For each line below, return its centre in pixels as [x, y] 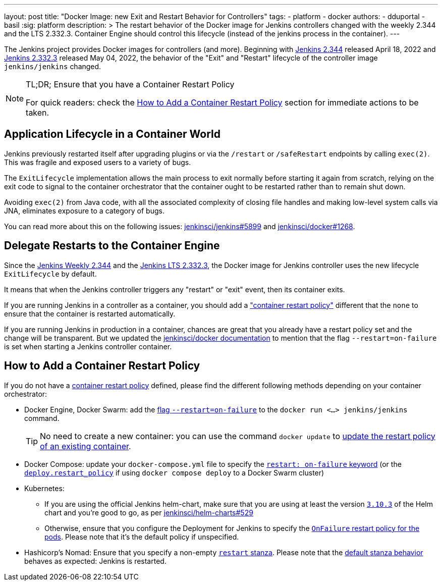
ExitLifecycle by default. [50, 274]
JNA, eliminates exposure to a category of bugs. [84, 210]
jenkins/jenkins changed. [53, 66]
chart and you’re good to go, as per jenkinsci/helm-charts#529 [149, 512]
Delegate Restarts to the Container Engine [112, 246]
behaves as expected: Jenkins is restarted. [95, 561]
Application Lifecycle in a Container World [112, 134]
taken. [38, 113]
